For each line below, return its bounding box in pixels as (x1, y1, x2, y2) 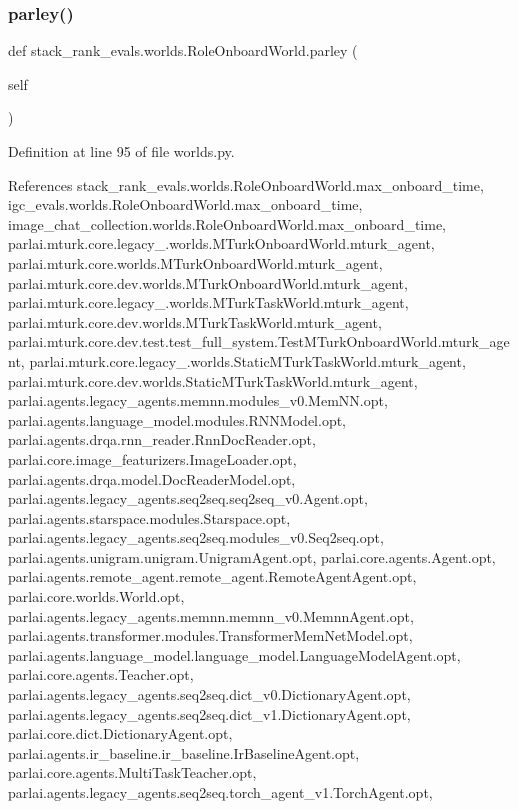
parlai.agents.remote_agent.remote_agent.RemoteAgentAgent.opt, (8, 566, 417, 587)
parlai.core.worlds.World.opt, (8, 586, 185, 607)
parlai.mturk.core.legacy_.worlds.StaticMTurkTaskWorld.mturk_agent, (29, 350, 466, 371)
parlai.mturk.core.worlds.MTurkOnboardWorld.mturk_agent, (8, 252, 383, 273)
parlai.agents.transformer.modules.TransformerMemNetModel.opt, (8, 625, 413, 646)
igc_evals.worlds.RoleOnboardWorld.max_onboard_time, (8, 194, 363, 215)
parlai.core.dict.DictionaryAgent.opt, (8, 723, 233, 744)
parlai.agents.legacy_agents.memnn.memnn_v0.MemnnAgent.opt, (8, 605, 414, 626)
